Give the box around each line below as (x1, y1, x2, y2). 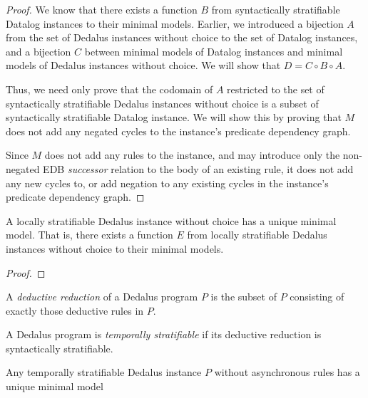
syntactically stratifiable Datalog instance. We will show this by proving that (6, 110, 342, 125)
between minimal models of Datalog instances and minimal (84, 43, 343, 58)
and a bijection (6, 43, 71, 58)
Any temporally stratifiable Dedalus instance (6, 365, 202, 379)
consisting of (290, 289, 344, 304)
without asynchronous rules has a (214, 365, 360, 379)
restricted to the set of (227, 81, 324, 96)
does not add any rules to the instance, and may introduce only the (44, 147, 340, 162)
